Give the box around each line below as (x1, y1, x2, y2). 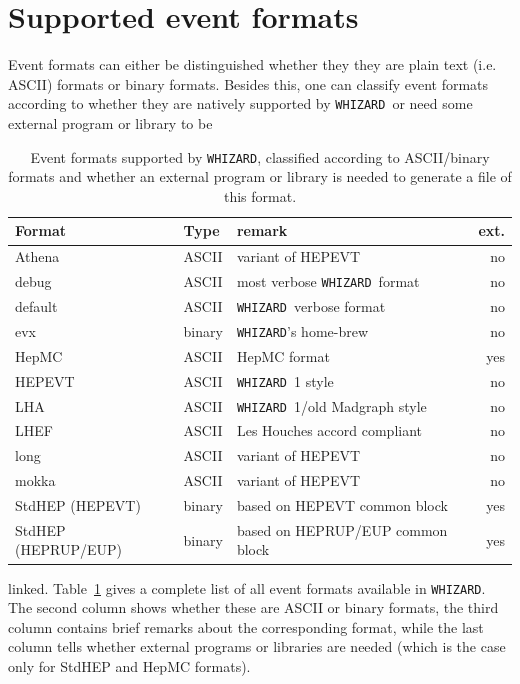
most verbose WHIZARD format (236, 271, 420, 292)
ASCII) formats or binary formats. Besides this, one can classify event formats (8, 73, 489, 94)
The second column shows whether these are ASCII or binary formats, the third (8, 597, 499, 618)
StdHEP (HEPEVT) (15, 495, 141, 515)
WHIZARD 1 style (236, 370, 334, 391)
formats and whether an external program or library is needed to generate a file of (8, 166, 512, 187)
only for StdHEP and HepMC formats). (8, 655, 251, 676)
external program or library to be (8, 112, 213, 133)
